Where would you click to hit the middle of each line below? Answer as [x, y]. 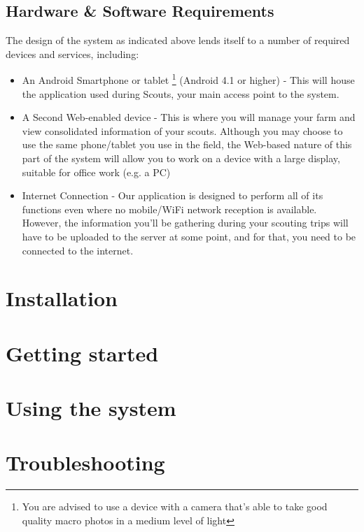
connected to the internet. [78, 250]
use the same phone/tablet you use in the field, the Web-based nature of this [187, 144]
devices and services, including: [72, 53]
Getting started [82, 353]
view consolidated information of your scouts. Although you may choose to [182, 130]
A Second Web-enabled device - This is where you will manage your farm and [189, 117]
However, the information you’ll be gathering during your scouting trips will [185, 223]
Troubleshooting [85, 462]
